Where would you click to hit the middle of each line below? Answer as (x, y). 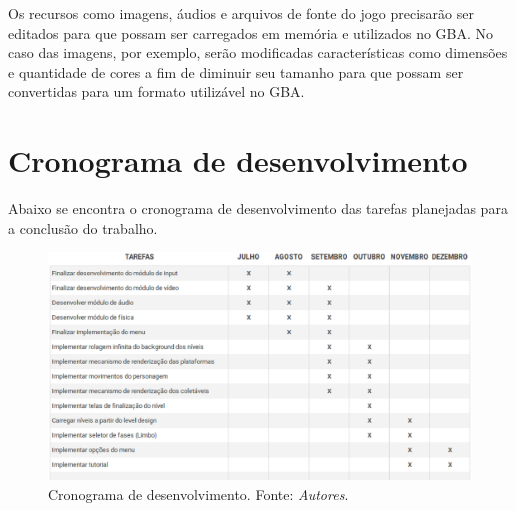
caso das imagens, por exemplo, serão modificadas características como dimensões (258, 52)
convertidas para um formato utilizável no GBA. (156, 91)
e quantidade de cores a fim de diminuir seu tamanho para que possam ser (236, 71)
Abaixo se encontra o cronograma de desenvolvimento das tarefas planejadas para (258, 208)
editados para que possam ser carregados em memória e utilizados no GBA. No (251, 32)
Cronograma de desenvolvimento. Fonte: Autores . (198, 493)
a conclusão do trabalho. (83, 227)
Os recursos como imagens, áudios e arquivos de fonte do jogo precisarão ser (241, 13)
